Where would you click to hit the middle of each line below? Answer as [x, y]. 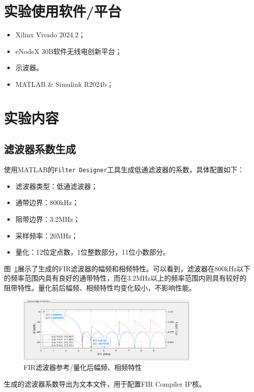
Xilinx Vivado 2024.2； [50, 35]
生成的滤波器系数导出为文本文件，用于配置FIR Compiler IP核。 [105, 384]
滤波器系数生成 [40, 149]
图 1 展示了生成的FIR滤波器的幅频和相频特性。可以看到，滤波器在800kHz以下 [127, 268]
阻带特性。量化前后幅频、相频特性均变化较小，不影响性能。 [100, 287]
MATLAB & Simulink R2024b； [64, 84]
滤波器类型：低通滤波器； [57, 186]
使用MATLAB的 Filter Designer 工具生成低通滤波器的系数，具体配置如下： [124, 170]
